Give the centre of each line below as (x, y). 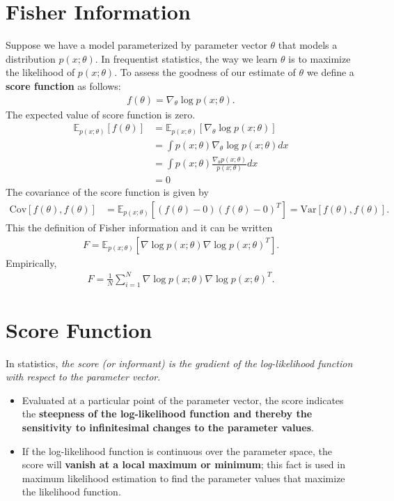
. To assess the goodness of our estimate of (205, 72)
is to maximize (320, 58)
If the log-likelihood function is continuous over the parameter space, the (177, 450)
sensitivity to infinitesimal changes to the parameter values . (168, 427)
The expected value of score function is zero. (101, 114)
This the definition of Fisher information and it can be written (139, 228)
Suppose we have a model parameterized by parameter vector (136, 45)
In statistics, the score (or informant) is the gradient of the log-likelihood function (179, 363)
